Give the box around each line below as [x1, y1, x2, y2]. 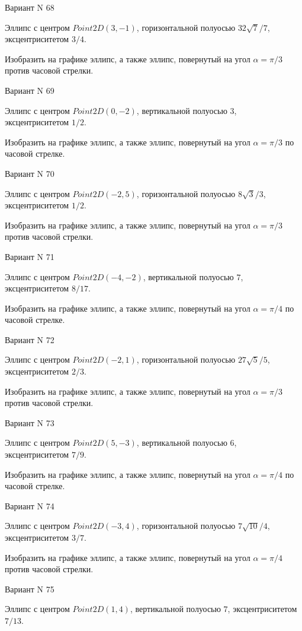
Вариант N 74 [5, 499, 54, 512]
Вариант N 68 [5, 1, 54, 13]
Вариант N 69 [5, 84, 54, 96]
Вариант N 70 [5, 167, 54, 179]
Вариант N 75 [5, 582, 54, 595]
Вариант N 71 [5, 250, 54, 262]
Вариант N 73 [5, 416, 54, 429]
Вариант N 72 [5, 333, 54, 345]
